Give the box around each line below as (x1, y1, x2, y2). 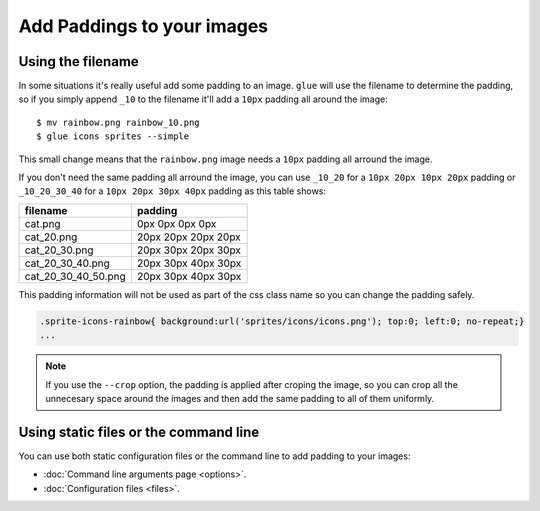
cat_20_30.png (24, 243, 94, 257)
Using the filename (18, 53, 139, 70)
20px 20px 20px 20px (136, 230, 242, 244)
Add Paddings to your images (18, 15, 269, 37)
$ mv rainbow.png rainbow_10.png (36, 116, 200, 128)
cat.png (24, 216, 61, 230)
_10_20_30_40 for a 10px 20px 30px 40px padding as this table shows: (18, 185, 327, 197)
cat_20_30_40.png (24, 256, 110, 270)
